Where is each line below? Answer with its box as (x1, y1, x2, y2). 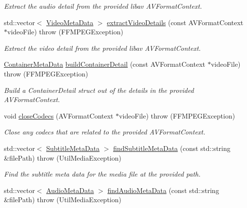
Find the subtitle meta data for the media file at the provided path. (4, 169, 201, 179)
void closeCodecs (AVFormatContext (4, 110, 114, 120)
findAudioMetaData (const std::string (107, 185, 219, 195)
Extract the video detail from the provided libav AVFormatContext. (4, 43, 201, 53)
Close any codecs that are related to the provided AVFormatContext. (4, 127, 206, 137)
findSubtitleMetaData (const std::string (113, 143, 231, 153)
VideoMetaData (46, 17, 94, 27)
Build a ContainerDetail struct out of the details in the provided (4, 85, 194, 95)
